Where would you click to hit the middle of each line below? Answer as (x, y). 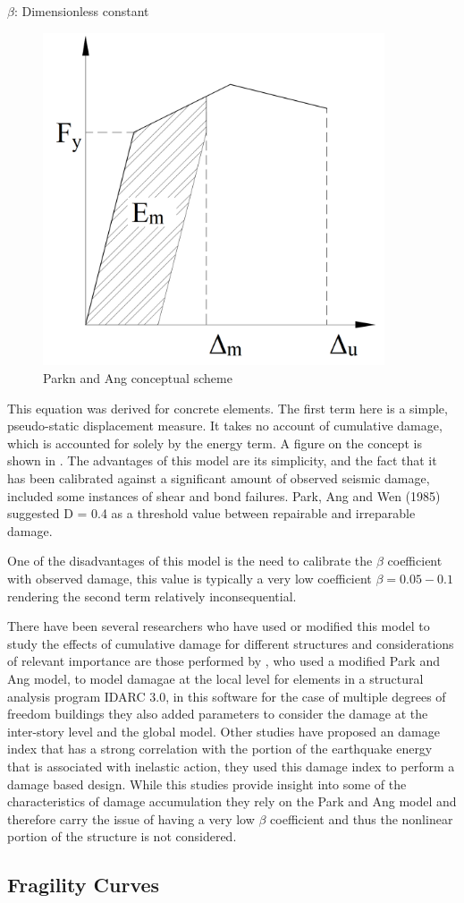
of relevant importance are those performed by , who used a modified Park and (224, 661)
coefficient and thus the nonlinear (362, 818)
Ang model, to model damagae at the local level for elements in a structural (215, 678)
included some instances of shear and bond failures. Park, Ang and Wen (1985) (224, 495)
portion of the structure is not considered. (122, 836)
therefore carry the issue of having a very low (131, 818)
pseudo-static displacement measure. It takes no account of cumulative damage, (225, 426)
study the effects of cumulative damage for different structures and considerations (231, 643)
